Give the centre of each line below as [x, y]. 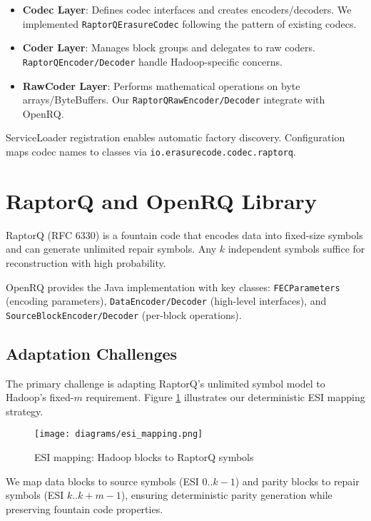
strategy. [25, 411]
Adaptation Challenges [92, 353]
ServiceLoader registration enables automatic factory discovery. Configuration [176, 137]
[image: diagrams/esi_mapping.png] [119, 434]
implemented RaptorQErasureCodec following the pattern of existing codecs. [189, 23]
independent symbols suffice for [296, 249]
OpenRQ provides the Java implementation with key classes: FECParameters [173, 287]
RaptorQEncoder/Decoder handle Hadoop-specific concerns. [152, 61]
